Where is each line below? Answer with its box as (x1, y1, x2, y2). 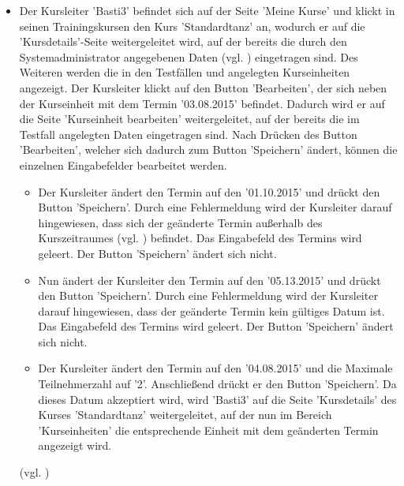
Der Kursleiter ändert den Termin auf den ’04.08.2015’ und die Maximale (38, 360, 393, 376)
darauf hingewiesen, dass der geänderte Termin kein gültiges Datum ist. (38, 302, 385, 319)
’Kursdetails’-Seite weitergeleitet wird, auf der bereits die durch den (19, 33, 347, 50)
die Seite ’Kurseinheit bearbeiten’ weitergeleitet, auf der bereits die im (19, 110, 360, 127)
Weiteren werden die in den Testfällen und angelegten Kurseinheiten (19, 64, 350, 80)
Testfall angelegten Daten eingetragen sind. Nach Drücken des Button (19, 125, 357, 142)
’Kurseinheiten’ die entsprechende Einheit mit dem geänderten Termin (38, 421, 379, 438)
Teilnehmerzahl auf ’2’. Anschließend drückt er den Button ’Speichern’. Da (38, 376, 397, 392)
